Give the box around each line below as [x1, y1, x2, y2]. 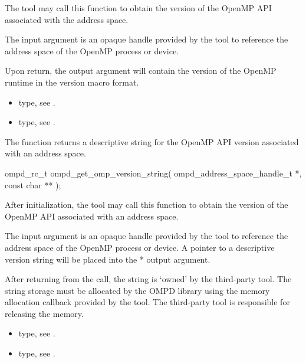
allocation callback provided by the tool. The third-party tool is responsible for [5, 296, 290, 308]
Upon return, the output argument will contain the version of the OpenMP [5, 64, 277, 77]
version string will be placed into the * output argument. [5, 253, 210, 265]
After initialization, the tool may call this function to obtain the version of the [5, 198, 288, 211]
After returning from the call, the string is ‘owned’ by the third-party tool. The [5, 273, 292, 285]
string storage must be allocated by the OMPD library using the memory [5, 284, 270, 296]
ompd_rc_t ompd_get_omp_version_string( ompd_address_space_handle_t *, [5, 166, 302, 179]
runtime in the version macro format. [5, 76, 139, 88]
